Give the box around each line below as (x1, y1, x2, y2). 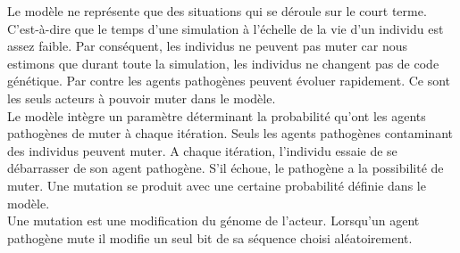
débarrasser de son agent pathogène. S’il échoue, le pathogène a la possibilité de (7, 159, 444, 177)
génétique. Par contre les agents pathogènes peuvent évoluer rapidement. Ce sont (7, 71, 451, 90)
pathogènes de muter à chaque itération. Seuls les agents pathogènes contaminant (7, 124, 453, 143)
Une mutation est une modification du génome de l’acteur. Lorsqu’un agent (7, 211, 420, 230)
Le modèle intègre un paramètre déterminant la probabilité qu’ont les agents (7, 106, 426, 125)
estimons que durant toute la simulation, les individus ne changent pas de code (7, 53, 439, 72)
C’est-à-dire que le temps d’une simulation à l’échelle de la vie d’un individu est (7, 19, 444, 37)
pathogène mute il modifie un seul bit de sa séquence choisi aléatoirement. (7, 228, 413, 247)
